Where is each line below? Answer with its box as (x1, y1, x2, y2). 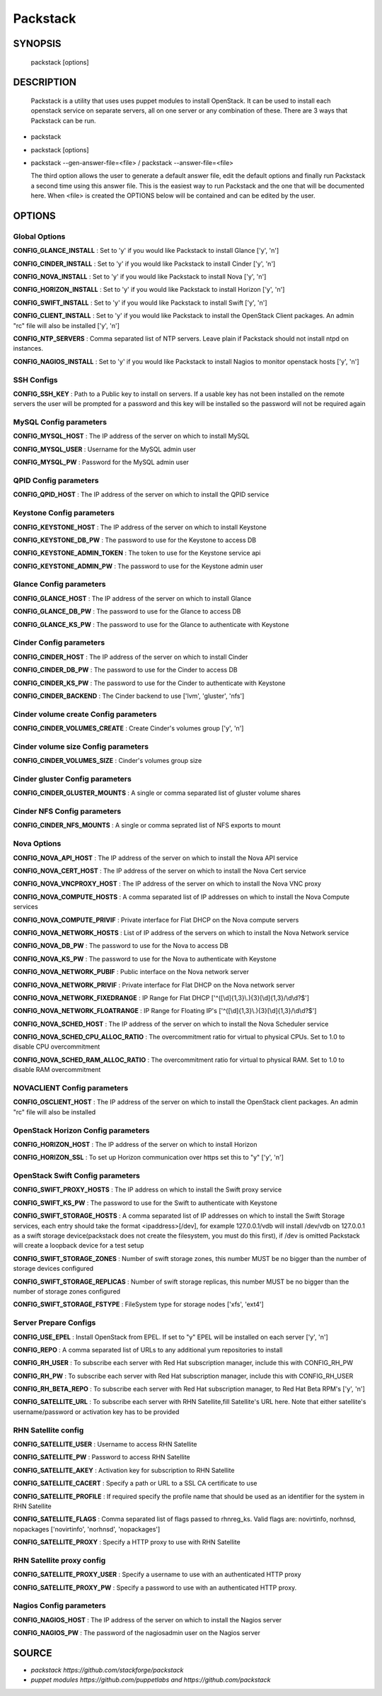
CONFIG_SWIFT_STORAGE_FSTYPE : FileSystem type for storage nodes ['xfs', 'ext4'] (13, 1300, 265, 1308)
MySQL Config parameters (13, 417, 108, 427)
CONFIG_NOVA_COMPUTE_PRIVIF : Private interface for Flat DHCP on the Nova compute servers (13, 915, 299, 924)
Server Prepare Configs (13, 1318, 96, 1328)
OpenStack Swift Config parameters (13, 1171, 141, 1181)
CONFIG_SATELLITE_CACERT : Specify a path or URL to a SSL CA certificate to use (13, 1479, 257, 1488)
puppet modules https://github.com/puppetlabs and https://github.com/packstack (30, 1675, 271, 1684)
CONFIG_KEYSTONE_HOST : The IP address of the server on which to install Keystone (13, 523, 267, 531)
